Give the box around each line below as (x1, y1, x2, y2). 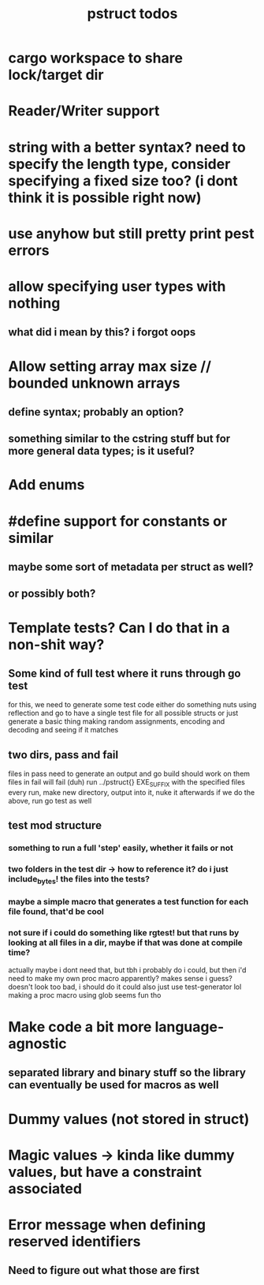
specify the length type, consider (8, 155, 231, 173)
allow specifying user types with (8, 277, 226, 295)
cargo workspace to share (8, 49, 184, 67)
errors (8, 242, 50, 259)
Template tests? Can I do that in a (8, 619, 230, 636)
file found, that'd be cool (8, 906, 105, 917)
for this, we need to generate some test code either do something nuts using (8, 700, 257, 710)
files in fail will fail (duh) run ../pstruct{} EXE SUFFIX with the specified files (8, 777, 246, 789)
